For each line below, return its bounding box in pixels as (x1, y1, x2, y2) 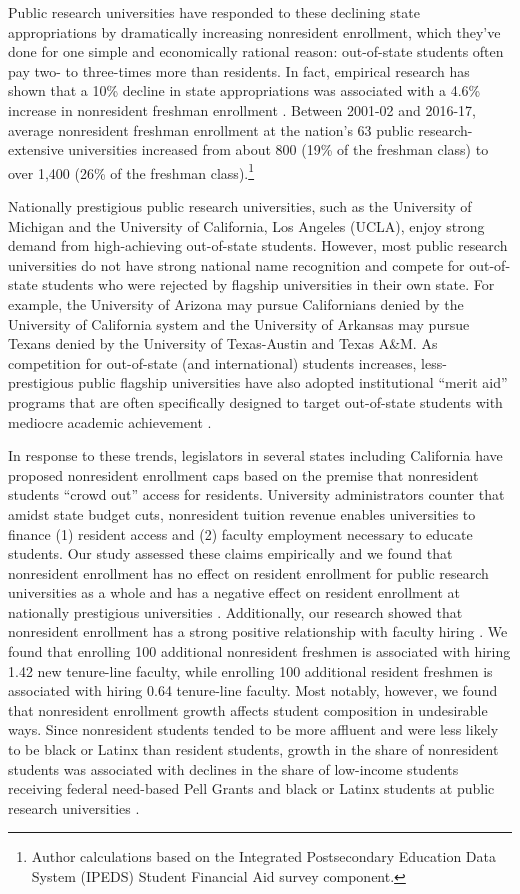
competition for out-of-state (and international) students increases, (8, 352, 417, 373)
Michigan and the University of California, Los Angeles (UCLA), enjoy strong (8, 215, 485, 236)
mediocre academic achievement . (8, 411, 212, 432)
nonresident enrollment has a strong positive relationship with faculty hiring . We (8, 621, 508, 642)
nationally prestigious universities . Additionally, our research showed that (8, 601, 463, 622)
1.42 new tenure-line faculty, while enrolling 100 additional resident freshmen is (8, 660, 493, 681)
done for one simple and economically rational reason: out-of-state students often (8, 41, 504, 62)
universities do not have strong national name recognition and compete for (8, 254, 465, 275)
